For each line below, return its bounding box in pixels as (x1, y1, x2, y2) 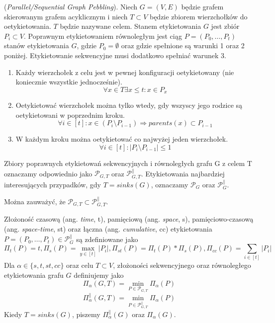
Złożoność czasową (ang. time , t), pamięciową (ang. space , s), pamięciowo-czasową (4, 214, 254, 224)
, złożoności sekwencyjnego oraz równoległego (113, 260, 251, 270)
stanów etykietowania (4, 40, 69, 51)
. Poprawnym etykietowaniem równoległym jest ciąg (24, 30, 183, 41)
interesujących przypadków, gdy (4, 179, 101, 189)
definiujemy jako (74, 270, 124, 280)
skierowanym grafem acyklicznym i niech (4, 11, 128, 21)
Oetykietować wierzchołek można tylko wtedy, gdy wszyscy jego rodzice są (15, 100, 243, 110)
